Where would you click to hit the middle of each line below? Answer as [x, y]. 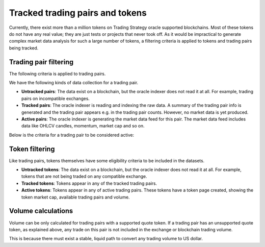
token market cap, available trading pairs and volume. [76, 197]
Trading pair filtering [41, 62]
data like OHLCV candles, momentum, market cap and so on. [83, 126]
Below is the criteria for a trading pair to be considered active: [72, 135]
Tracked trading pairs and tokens [78, 13]
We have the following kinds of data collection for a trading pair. [74, 83]
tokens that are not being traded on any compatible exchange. [84, 176]
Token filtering [32, 149]
